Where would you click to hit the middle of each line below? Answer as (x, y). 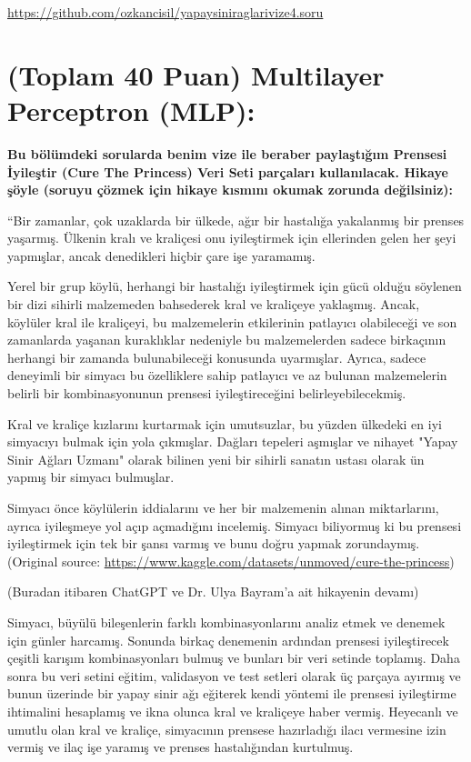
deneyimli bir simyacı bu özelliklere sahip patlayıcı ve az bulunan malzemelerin (227, 375)
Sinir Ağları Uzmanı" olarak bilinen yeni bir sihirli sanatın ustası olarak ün (216, 459)
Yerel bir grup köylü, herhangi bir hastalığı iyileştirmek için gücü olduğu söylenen (235, 286)
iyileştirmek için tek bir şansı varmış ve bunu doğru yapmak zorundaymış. (214, 543)
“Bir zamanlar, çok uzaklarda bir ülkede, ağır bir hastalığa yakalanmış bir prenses (236, 220)
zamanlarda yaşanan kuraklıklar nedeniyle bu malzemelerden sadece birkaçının (227, 340)
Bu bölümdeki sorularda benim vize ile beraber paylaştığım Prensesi (227, 153)
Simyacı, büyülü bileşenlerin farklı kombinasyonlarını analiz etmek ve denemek (226, 622)
